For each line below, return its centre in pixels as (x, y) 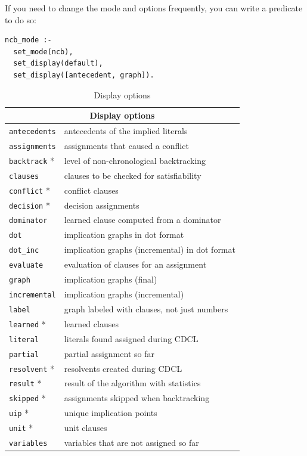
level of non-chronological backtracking (135, 160)
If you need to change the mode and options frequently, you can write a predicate (154, 8)
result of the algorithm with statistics (132, 383)
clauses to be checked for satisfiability (133, 175)
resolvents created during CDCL (123, 368)
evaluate (26, 266)
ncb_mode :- (28, 40)
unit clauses (86, 428)
